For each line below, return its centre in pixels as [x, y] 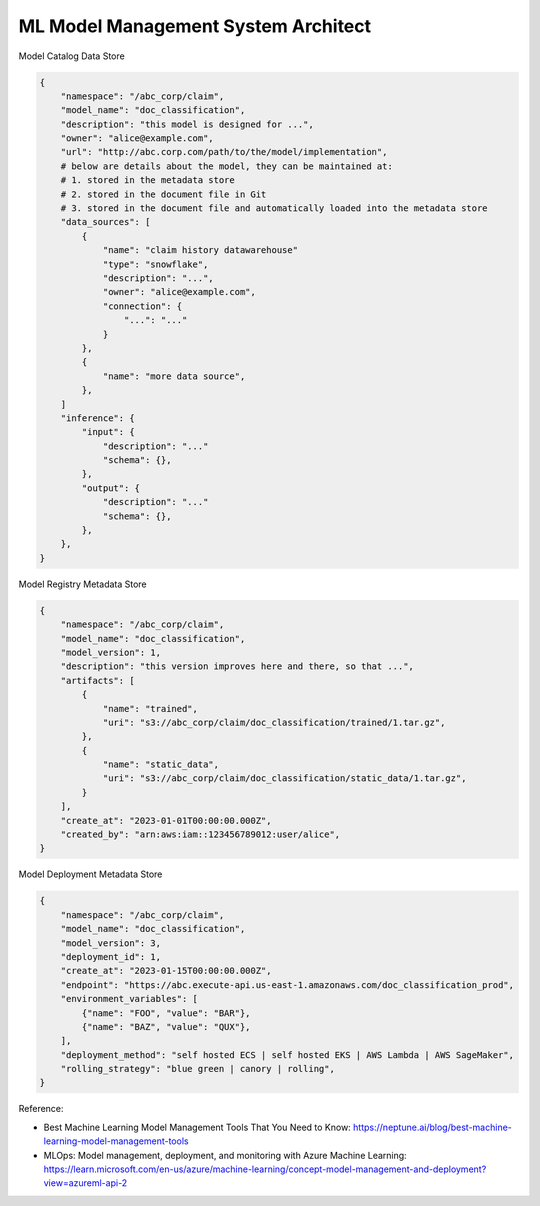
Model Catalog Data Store [71, 56]
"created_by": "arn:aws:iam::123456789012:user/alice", [200, 834]
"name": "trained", [150, 708]
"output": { [110, 488]
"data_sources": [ [105, 222]
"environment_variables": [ [129, 999]
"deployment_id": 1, [111, 956]
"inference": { [97, 418]
